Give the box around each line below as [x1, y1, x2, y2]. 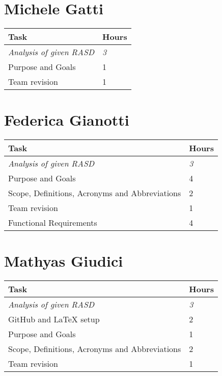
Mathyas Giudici [4, 250, 123, 271]
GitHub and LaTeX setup [8, 313, 100, 325]
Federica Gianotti [4, 109, 129, 130]
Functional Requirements [8, 217, 97, 229]
